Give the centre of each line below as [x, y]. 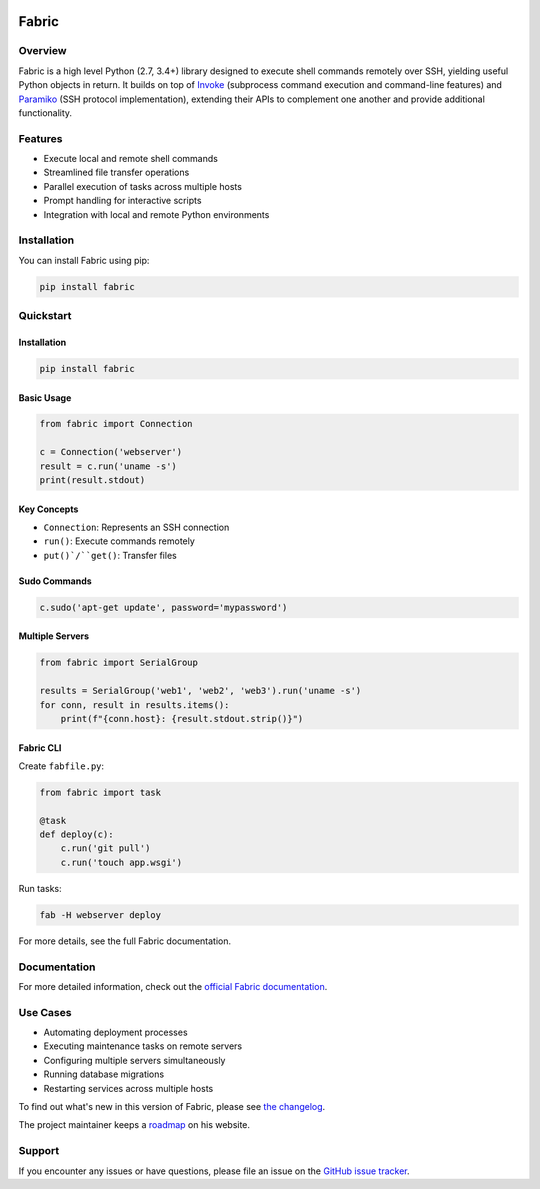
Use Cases [45, 1012]
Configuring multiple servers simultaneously [134, 1060]
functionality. [45, 112]
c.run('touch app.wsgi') [121, 862]
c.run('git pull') [105, 848]
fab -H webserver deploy [100, 914]
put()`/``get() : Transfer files [110, 555]
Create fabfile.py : [61, 766]
